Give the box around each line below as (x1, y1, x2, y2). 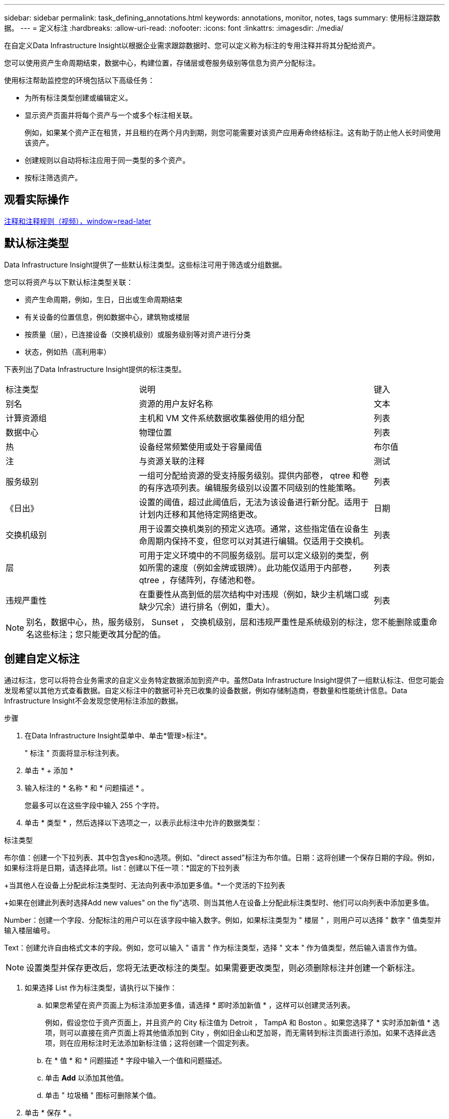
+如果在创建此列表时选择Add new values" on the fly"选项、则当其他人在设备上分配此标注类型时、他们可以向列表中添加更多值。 (4, 898, 434, 907)
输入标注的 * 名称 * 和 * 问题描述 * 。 (25, 783, 149, 792)
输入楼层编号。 (4, 925, 54, 935)
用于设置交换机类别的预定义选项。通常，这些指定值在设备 (139, 523, 361, 534)
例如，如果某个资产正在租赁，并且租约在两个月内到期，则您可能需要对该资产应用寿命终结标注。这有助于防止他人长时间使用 (25, 128, 441, 137)
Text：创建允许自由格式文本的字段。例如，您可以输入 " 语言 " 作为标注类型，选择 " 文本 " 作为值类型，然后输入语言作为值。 (4, 943, 421, 952)
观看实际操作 (4, 193, 69, 206)
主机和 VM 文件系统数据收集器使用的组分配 (139, 412, 304, 423)
